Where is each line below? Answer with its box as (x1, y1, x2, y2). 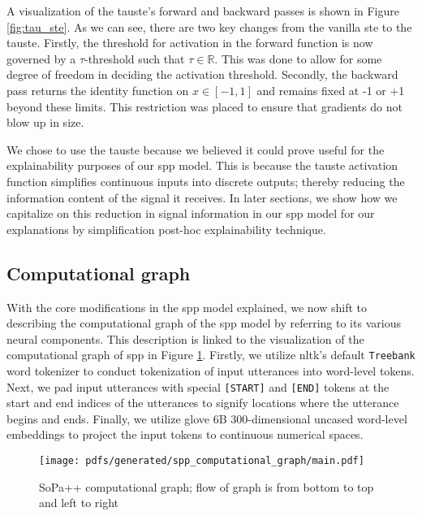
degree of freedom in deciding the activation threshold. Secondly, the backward (6, 66, 398, 83)
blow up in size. (6, 114, 84, 131)
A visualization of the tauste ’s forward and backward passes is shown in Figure (6, 2, 399, 19)
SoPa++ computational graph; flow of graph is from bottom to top (39, 478, 374, 495)
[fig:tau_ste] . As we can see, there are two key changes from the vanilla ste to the (6, 18, 412, 35)
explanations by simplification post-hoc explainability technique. (6, 220, 326, 237)
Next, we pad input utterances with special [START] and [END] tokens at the (6, 378, 390, 395)
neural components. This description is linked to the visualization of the (6, 330, 364, 347)
